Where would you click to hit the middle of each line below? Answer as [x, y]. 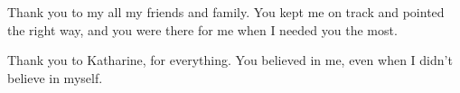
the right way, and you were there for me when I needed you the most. [202, 29]
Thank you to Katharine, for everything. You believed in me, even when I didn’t [230, 60]
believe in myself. [55, 77]
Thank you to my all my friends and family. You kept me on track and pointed [226, 12]
